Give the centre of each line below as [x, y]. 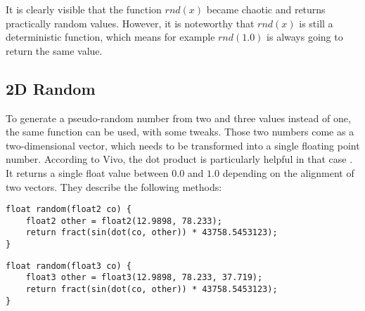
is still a [316, 23]
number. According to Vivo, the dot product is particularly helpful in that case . [179, 159]
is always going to [305, 37]
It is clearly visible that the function [84, 9]
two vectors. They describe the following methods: [114, 186]
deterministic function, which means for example [110, 37]
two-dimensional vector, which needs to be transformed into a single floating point [183, 145]
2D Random [51, 88]
